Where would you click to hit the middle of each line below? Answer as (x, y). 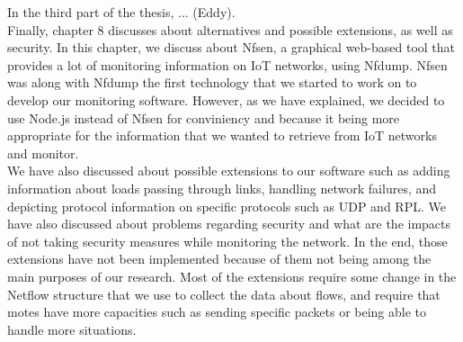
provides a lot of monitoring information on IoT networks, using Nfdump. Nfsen (227, 64)
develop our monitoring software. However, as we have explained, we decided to (226, 99)
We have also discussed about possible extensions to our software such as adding (229, 171)
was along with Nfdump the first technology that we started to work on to (212, 82)
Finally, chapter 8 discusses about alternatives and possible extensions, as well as (230, 29)
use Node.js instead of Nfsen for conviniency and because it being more (204, 117)
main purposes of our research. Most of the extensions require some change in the (232, 276)
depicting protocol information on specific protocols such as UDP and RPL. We (227, 206)
